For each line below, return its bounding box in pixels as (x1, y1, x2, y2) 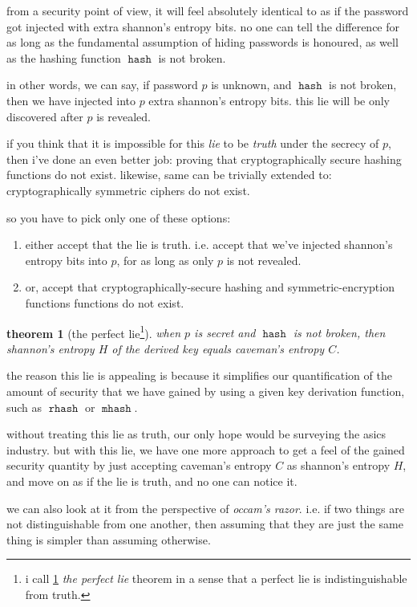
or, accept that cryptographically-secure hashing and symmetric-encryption (25, 279, 395, 295)
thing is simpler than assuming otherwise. (6, 531, 211, 548)
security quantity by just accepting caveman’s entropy (6, 457, 272, 474)
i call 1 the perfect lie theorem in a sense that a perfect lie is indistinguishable (25, 570, 407, 587)
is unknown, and (211, 76, 292, 93)
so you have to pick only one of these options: (6, 209, 231, 226)
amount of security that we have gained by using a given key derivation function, (6, 382, 405, 399)
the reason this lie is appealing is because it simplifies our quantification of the (6, 367, 392, 384)
